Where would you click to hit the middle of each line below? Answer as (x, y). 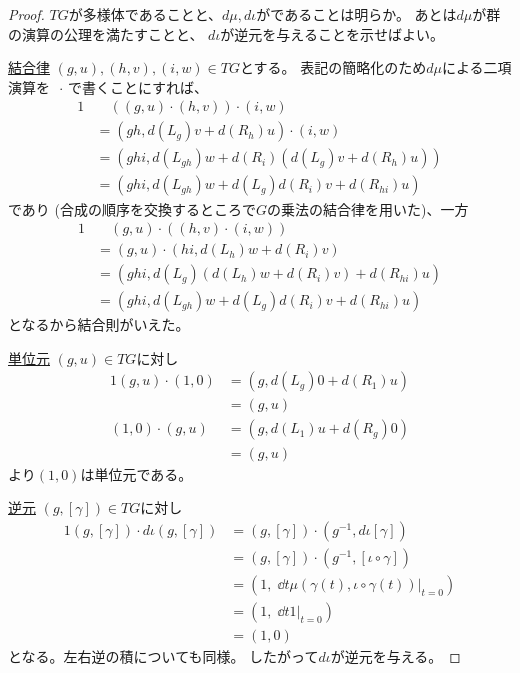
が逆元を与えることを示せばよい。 (332, 33)
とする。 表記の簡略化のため (333, 67)
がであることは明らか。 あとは (356, 14)
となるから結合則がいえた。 (99, 324)
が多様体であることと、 (145, 14)
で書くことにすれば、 (138, 86)
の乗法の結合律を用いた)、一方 (367, 208)
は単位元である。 (136, 473)
